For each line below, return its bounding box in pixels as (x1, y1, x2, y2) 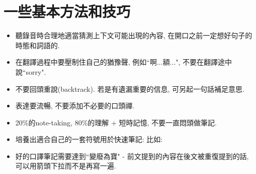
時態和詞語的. (15, 40, 60, 50)
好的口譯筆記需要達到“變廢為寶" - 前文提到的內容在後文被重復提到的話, (15, 150, 249, 161)
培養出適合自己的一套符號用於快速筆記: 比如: (15, 134, 163, 144)
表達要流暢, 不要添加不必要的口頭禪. (15, 100, 135, 111)
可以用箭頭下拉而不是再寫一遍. (15, 160, 116, 171)
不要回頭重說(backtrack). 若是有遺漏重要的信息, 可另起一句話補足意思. (15, 83, 244, 94)
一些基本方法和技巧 (4, 1, 131, 22)
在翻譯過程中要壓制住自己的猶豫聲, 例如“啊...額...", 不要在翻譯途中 (15, 57, 232, 67)
